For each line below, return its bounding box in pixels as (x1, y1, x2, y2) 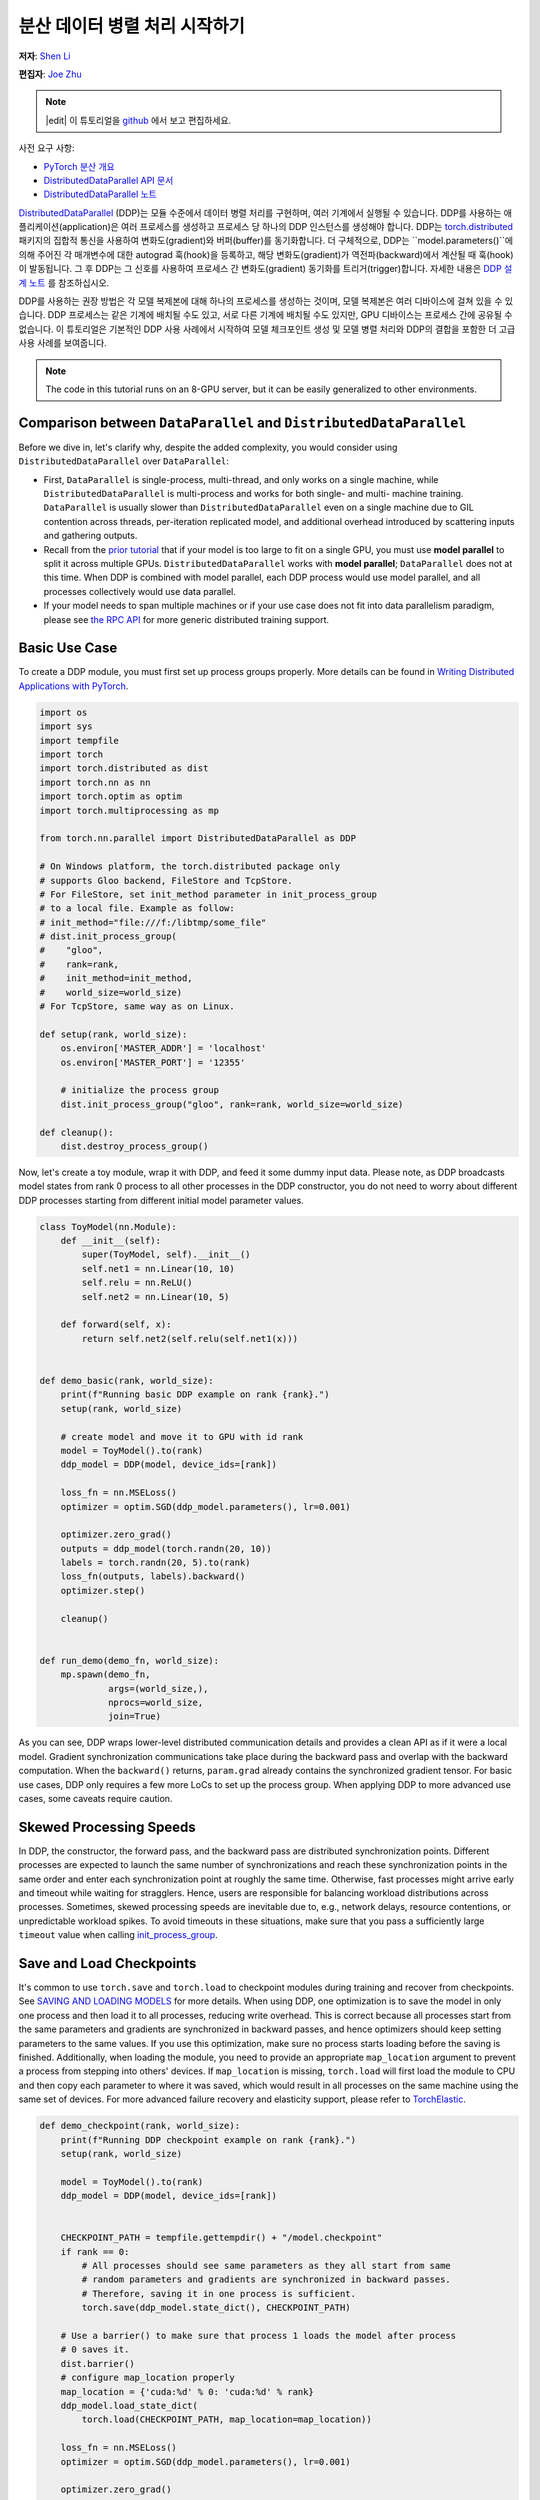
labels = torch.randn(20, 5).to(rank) (60, 1557, 251, 1569)
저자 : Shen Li (18, 50, 71, 62)
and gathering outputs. (43, 530, 138, 542)
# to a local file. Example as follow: (39, 903, 235, 914)
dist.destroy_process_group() (60, 1140, 209, 1152)
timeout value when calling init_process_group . (18, 1929, 219, 1941)
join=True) (108, 1711, 162, 1722)
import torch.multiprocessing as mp (39, 805, 220, 816)
